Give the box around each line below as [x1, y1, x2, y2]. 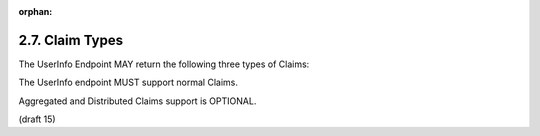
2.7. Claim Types [18, 31, 124, 49]
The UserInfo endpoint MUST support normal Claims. [18, 76, 239, 89]
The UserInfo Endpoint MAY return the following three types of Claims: [18, 58, 310, 70]
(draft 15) [18, 113, 56, 125]
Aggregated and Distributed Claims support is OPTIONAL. [18, 95, 257, 107]
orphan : [18, 6, 53, 17]
